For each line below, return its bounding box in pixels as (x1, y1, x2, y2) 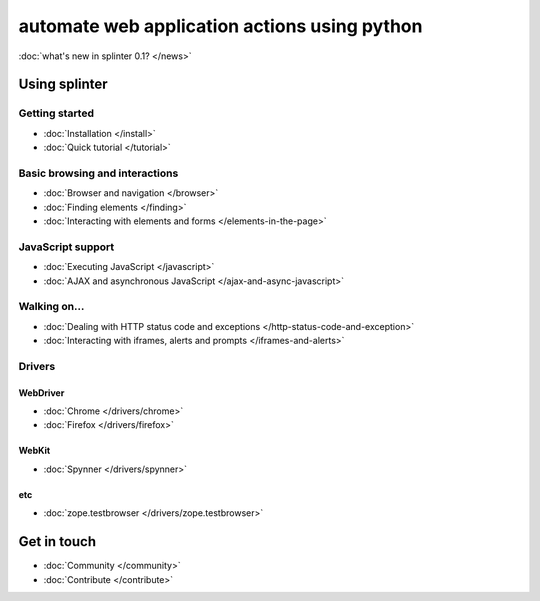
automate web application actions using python (18, 15, 423, 37)
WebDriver (18, 386, 65, 399)
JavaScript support (18, 240, 115, 254)
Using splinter (18, 76, 109, 93)
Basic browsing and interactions (18, 166, 179, 180)
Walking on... (18, 300, 85, 314)
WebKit (18, 445, 51, 457)
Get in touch (18, 533, 97, 550)
